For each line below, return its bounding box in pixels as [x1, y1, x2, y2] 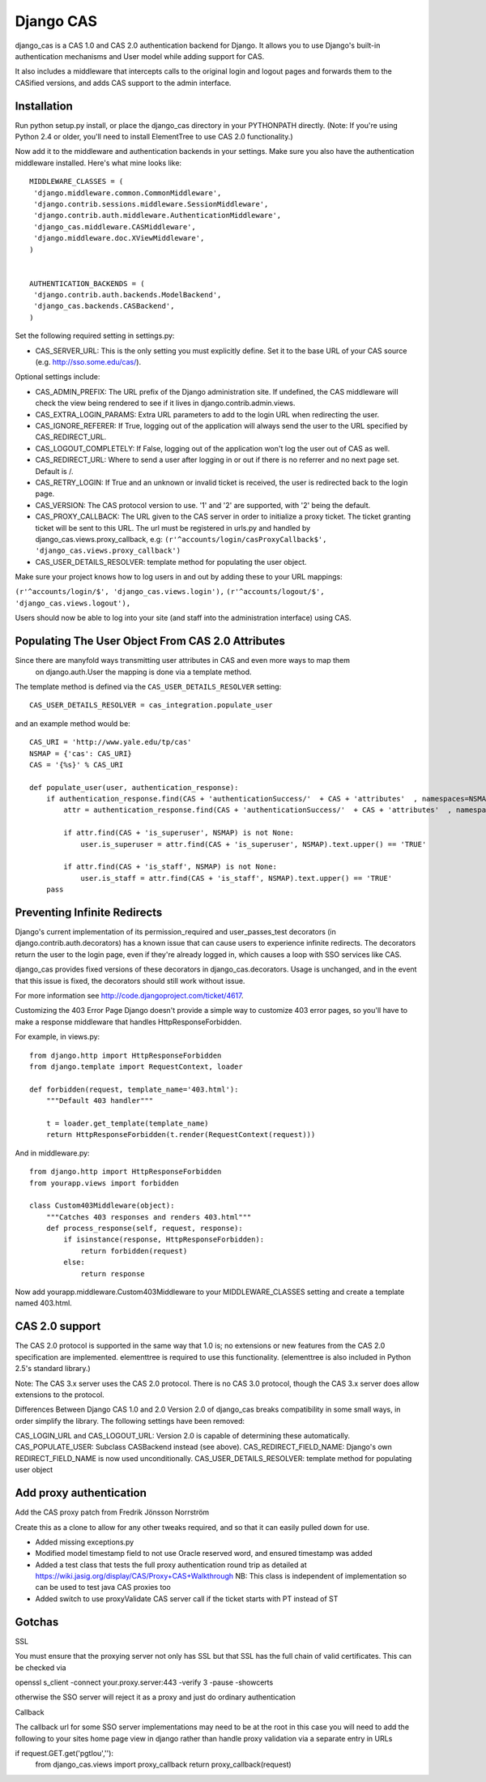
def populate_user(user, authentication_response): [29, 783, 239, 792]
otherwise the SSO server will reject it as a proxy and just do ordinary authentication [15, 1692, 296, 1702]
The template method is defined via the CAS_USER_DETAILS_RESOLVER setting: [15, 682, 282, 691]
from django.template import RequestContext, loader [29, 1062, 243, 1071]
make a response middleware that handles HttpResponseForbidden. [15, 1017, 242, 1027]
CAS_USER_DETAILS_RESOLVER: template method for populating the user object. [35, 557, 307, 566]
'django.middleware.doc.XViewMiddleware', [33, 233, 205, 243]
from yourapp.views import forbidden [29, 1178, 180, 1187]
